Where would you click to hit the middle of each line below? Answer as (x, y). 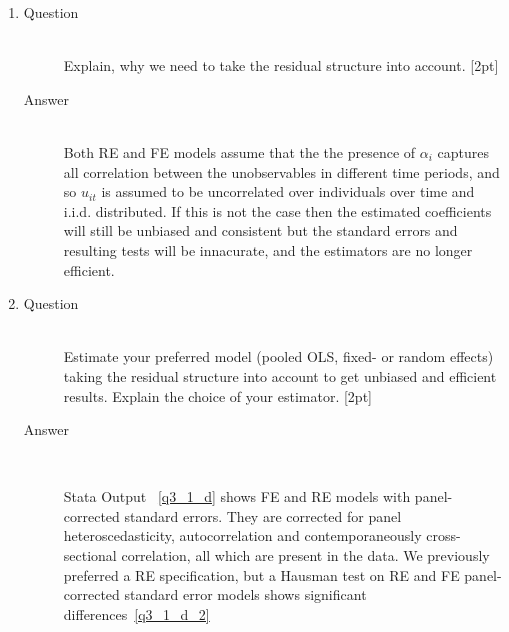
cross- (443, 535)
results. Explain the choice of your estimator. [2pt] (217, 395)
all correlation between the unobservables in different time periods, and (281, 171)
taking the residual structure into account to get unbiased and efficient (280, 375)
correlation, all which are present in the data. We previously (305, 555)
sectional (90, 555)
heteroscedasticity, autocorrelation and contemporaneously (242, 535)
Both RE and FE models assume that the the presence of (239, 151)
